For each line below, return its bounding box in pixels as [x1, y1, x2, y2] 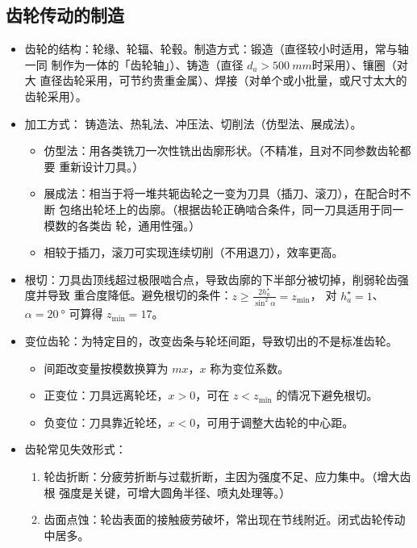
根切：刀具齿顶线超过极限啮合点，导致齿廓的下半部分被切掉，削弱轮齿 [24, 270, 398, 287]
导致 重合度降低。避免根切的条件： [47, 287, 232, 303]
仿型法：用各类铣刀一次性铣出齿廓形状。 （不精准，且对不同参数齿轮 [44, 142, 400, 159]
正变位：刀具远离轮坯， [44, 387, 169, 404]
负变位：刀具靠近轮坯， [44, 413, 169, 430]
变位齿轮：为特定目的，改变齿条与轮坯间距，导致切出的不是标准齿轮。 [24, 333, 398, 349]
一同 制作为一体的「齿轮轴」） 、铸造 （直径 [24, 56, 244, 73]
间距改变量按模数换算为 [44, 359, 169, 376]
